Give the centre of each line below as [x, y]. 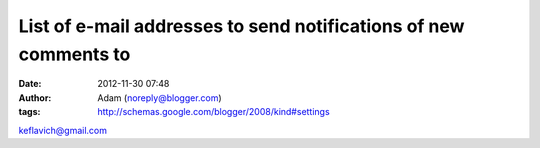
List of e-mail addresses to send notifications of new [241, 26]
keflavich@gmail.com [62, 130]
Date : [30, 84]
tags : [29, 112]
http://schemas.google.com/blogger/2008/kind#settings [213, 112]
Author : [35, 97]
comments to [74, 54]
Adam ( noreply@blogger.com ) [159, 97]
